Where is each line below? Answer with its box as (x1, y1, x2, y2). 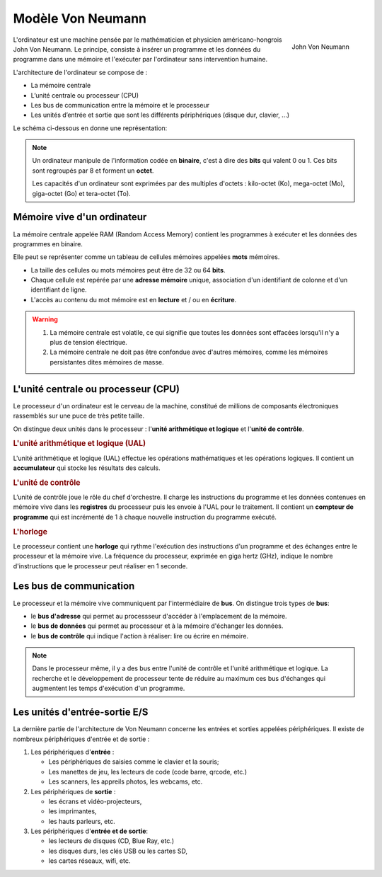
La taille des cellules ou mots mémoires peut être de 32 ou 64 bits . (30, 265, 226, 274)
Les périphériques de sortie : (30, 787, 116, 796)
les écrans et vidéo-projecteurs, (48, 797, 142, 806)
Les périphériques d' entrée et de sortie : (30, 827, 149, 835)
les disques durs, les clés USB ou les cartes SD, (48, 847, 187, 855)
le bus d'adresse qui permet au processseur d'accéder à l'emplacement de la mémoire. (30, 612, 287, 620)
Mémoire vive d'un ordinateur (13, 211, 147, 223)
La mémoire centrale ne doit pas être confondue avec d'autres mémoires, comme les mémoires (50, 348, 328, 357)
